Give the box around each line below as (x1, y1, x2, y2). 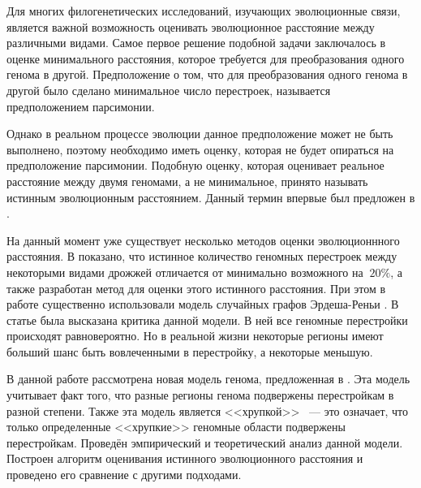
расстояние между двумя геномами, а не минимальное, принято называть (6, 172, 368, 189)
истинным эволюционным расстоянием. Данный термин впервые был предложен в (6, 188, 415, 205)
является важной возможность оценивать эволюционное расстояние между (6, 18, 375, 35)
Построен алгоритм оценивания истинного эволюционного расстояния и (6, 450, 363, 467)
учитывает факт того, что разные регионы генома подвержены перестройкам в (6, 387, 394, 404)
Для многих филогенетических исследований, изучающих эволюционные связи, (6, 2, 401, 19)
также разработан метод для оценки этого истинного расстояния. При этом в (6, 279, 386, 296)
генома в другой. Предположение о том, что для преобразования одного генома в (6, 66, 408, 83)
